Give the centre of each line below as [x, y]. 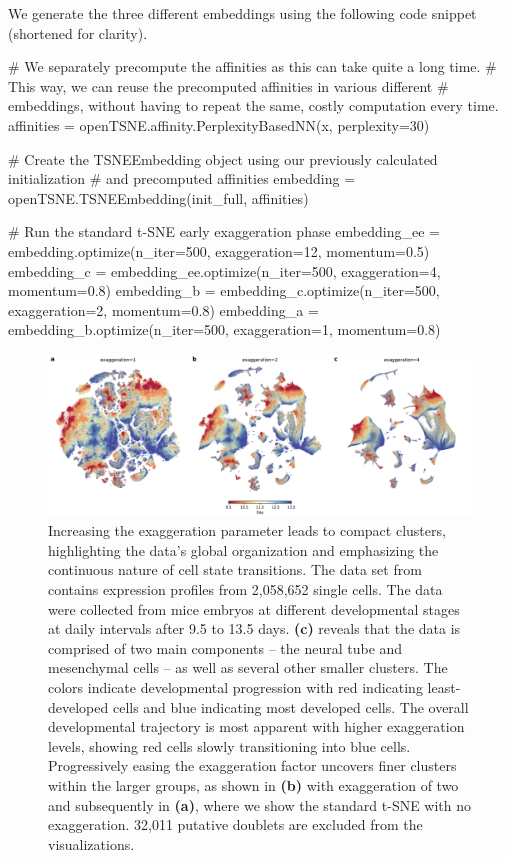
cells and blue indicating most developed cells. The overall [290, 706]
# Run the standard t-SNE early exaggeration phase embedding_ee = [224, 231]
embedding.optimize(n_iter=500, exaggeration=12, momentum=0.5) [219, 250]
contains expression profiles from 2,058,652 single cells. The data [245, 589]
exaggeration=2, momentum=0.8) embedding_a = [163, 309]
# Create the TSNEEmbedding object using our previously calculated [223, 158]
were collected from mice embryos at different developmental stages [254, 608]
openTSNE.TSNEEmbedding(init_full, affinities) [158, 197]
